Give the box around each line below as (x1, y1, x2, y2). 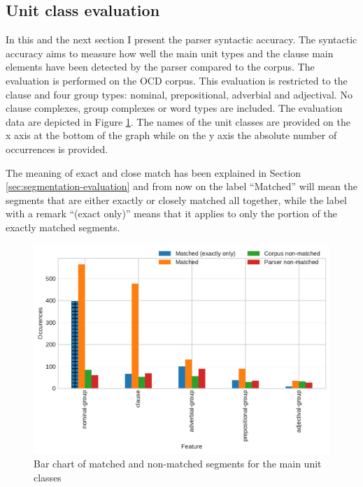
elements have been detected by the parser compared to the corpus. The (6, 59, 315, 74)
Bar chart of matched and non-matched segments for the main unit (34, 456, 322, 471)
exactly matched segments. (6, 219, 120, 234)
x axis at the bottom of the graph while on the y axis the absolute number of (6, 128, 337, 143)
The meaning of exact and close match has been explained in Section (6, 165, 301, 180)
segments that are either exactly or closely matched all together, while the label (6, 192, 347, 207)
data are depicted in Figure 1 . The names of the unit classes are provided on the (6, 114, 350, 129)
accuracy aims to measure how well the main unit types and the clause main (6, 45, 334, 60)
